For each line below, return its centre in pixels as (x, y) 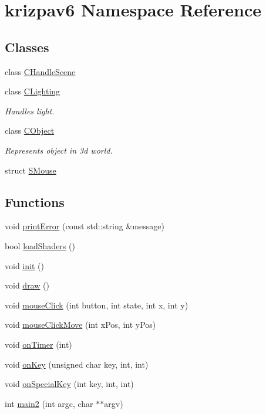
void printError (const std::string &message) (85, 226)
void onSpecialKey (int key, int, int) (69, 384)
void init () (24, 265)
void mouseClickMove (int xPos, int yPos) (80, 325)
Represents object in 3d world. (59, 150)
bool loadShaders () (40, 245)
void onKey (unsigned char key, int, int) (77, 364)
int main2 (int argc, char (49, 403)
